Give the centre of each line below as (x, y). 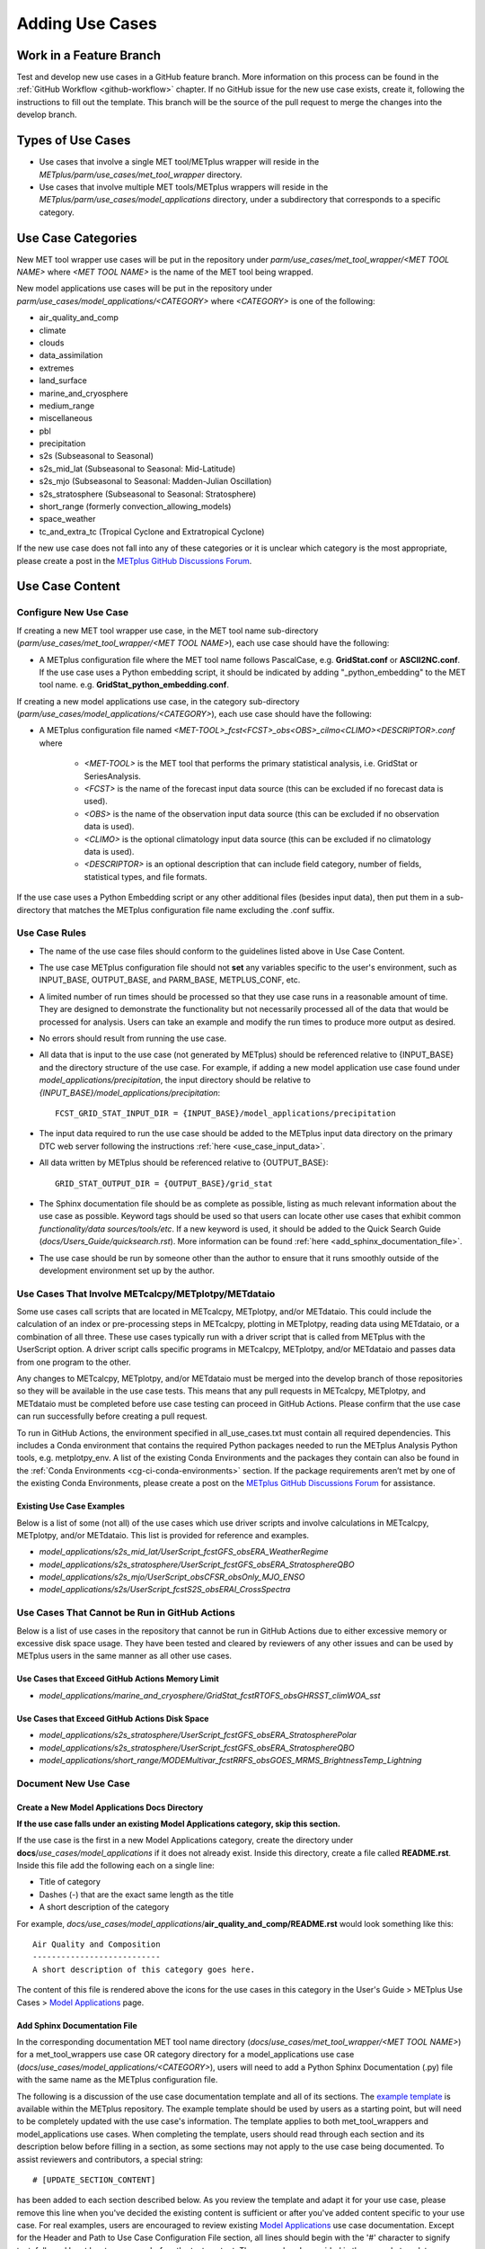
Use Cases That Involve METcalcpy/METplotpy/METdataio (146, 1294)
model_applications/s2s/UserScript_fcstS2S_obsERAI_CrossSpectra (165, 1590)
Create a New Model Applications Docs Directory (110, 1807)
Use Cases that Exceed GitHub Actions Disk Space (113, 1718)
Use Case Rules (52, 933)
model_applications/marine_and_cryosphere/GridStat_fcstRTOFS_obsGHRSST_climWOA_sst (210, 1695)
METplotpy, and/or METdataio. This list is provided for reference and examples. (163, 1535)
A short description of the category (104, 1907)
